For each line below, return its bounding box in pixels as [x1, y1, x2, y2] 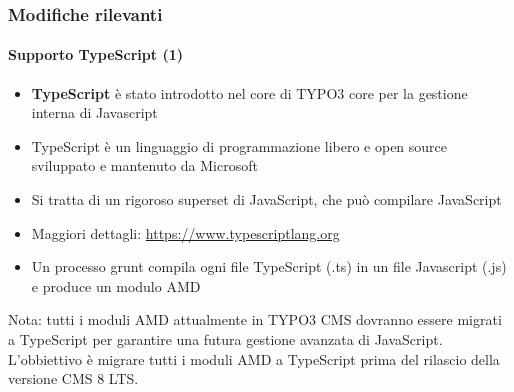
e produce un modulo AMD [31, 275, 201, 296]
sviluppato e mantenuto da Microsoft [31, 155, 258, 176]
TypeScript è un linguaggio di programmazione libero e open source [31, 135, 448, 156]
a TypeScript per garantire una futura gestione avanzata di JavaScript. [8, 328, 443, 349]
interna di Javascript [31, 102, 158, 123]
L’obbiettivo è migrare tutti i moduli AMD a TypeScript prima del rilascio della [8, 348, 500, 369]
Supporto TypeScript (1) [8, 44, 183, 65]
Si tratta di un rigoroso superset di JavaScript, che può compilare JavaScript [31, 189, 502, 210]
